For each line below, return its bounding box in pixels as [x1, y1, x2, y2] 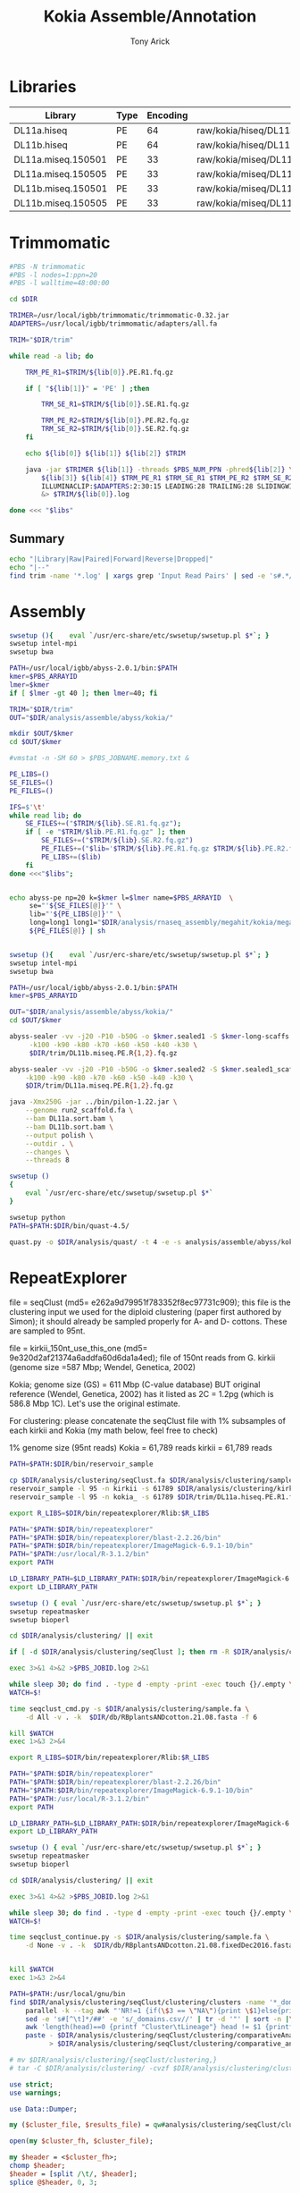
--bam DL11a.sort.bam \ [25, 1114, 114, 1123]
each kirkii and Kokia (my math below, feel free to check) [9, 1425, 219, 1436]
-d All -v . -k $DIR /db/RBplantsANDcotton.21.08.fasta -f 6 [25, 1713, 257, 1722]
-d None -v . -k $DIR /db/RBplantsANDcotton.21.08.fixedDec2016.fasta [25, 1941, 294, 1951]
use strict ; [9, 2079, 54, 2089]
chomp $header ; [9, 2162, 66, 2171]
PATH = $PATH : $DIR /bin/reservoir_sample [9, 1460, 154, 1469]
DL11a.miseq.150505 [13, 167, 107, 180]
